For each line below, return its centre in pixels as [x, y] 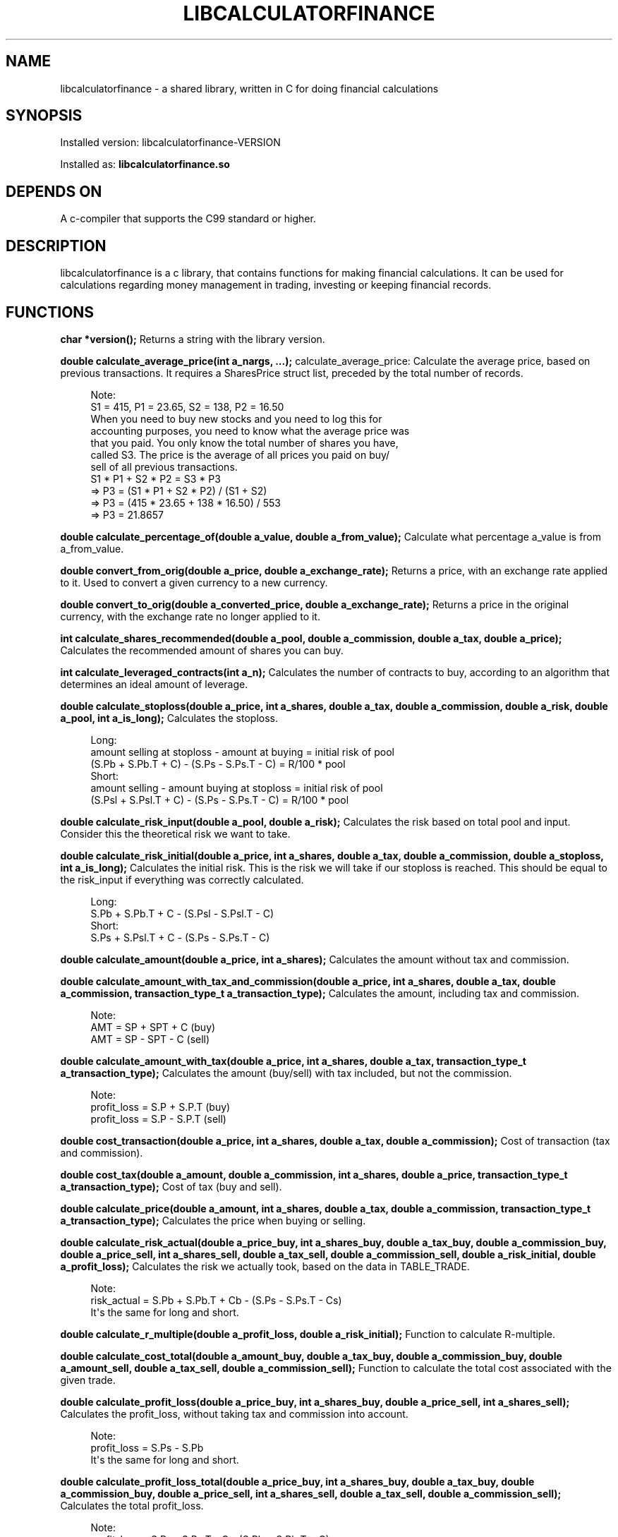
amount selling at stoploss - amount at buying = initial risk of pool [242, 752]
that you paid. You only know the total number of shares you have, [244, 442]
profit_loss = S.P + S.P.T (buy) [160, 1107]
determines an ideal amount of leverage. [154, 684]
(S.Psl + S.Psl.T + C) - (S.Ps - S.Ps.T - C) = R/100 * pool [220, 800]
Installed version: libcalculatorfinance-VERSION [170, 143]
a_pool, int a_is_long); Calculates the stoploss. [169, 718]
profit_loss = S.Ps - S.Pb [147, 1447]
